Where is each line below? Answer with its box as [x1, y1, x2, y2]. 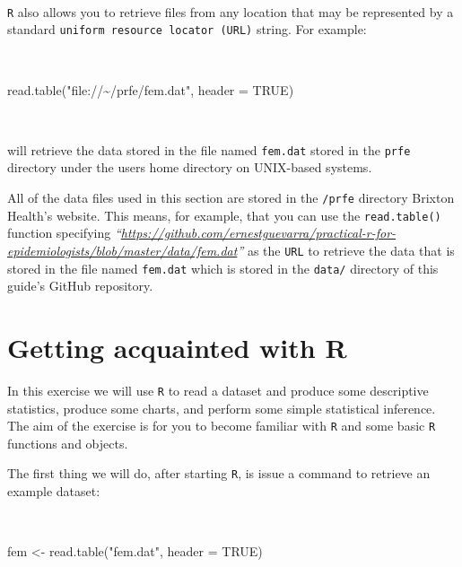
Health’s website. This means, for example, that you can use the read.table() [7, 205, 441, 224]
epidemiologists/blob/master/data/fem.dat [7, 240, 238, 259]
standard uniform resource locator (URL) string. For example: [7, 20, 367, 39]
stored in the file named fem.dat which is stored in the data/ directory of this [7, 258, 439, 277]
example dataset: [7, 482, 100, 501]
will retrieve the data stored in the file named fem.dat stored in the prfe [7, 140, 411, 159]
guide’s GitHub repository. [7, 276, 153, 295]
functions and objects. [7, 433, 128, 452]
